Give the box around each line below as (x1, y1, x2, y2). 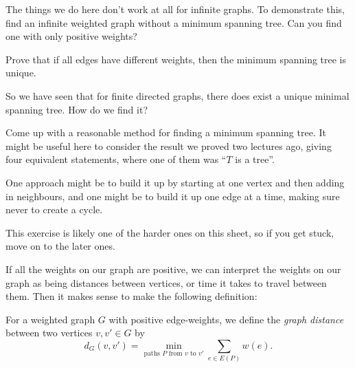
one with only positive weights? (5, 29, 137, 43)
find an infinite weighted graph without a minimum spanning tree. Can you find (5, 15, 342, 30)
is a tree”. (235, 152, 275, 166)
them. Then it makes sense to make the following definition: (5, 289, 257, 303)
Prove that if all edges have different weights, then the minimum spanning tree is (5, 52, 347, 66)
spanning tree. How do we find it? (5, 102, 148, 116)
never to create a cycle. (5, 202, 103, 217)
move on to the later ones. (5, 239, 115, 253)
